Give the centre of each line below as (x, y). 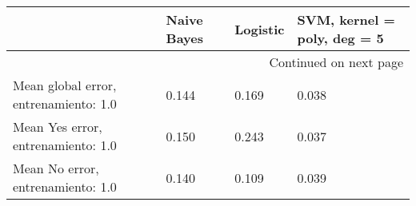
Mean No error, (56, 168)
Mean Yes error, (58, 127)
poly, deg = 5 (340, 38)
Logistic (260, 29)
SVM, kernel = (346, 20)
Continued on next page (336, 62)
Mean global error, (65, 85)
